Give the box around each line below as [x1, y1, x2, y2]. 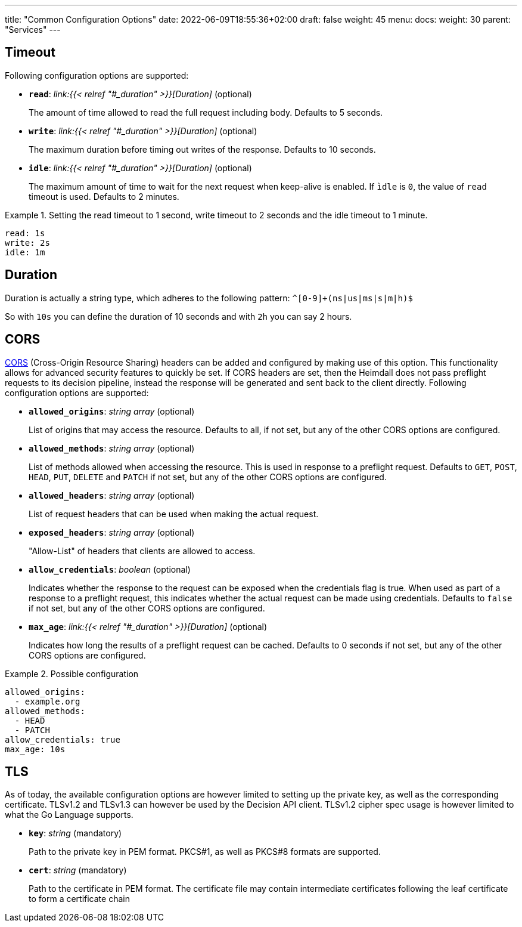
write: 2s [5, 237, 50, 248]
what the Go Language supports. [5, 809, 133, 820]
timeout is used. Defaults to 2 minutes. [29, 191, 179, 202]
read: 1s [5, 228, 45, 238]
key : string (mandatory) [29, 828, 122, 839]
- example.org [14, 696, 80, 706]
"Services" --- [5, 24, 61, 35]
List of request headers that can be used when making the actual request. [29, 508, 319, 519]
